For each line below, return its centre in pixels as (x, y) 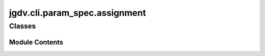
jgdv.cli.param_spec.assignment (78, 13)
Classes (23, 26)
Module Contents (36, 42)
